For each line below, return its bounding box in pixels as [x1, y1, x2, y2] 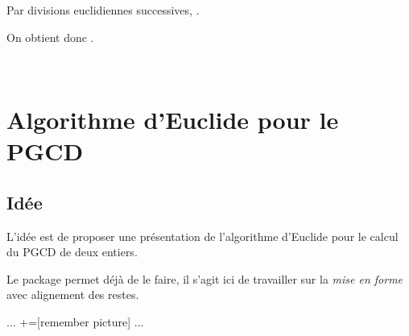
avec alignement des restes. [6, 286, 139, 303]
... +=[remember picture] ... [6, 313, 144, 330]
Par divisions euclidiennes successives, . [6, 2, 200, 18]
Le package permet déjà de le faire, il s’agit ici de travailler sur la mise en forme [6, 270, 403, 287]
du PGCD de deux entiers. [6, 243, 138, 260]
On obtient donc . [6, 28, 94, 45]
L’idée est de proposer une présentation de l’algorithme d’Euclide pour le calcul [6, 227, 399, 244]
